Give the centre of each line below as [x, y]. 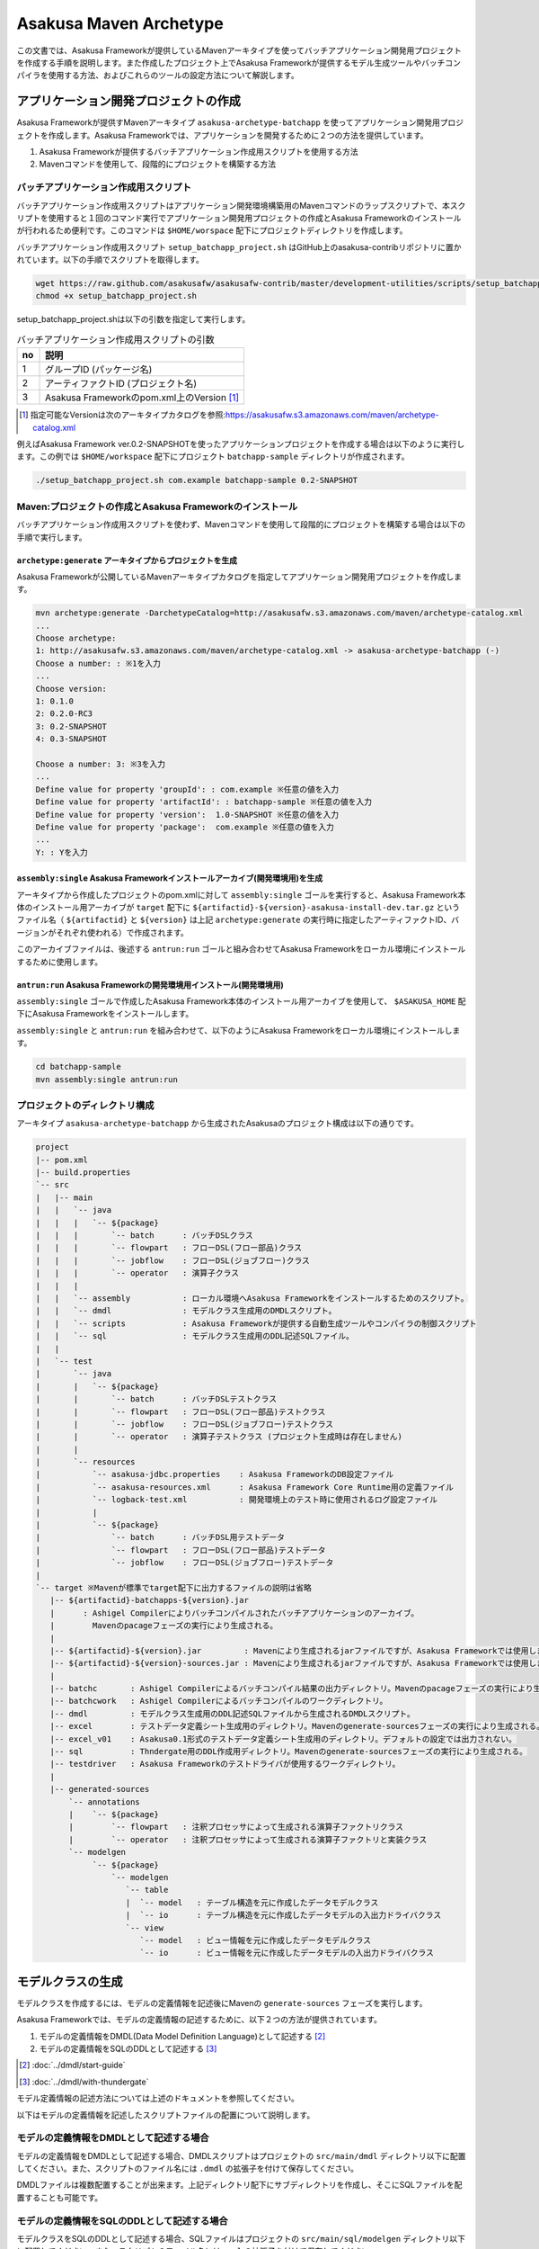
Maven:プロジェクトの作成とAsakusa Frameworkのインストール [157, 506]
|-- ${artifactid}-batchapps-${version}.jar [149, 1600]
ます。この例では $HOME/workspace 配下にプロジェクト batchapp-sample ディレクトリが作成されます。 [213, 457]
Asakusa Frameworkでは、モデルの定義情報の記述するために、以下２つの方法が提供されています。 [199, 2020]
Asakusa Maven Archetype [120, 23]
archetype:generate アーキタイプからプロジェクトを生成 [127, 560]
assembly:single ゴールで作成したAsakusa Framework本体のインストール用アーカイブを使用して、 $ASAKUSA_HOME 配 [241, 1001]
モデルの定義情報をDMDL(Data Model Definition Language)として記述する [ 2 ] [182, 2036]
